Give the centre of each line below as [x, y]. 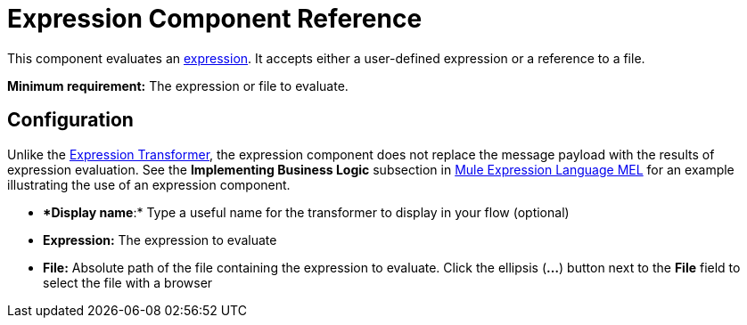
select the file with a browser [128, 282]
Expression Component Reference [215, 19]
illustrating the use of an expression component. [149, 184]
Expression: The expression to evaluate [160, 240]
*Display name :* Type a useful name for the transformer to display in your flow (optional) [306, 212]
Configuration [70, 120]
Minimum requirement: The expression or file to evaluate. [178, 85]
